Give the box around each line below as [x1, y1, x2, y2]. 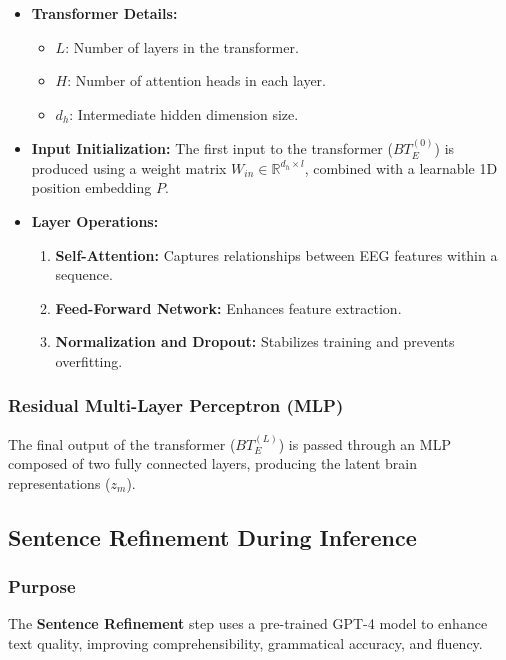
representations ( [8, 472, 111, 493]
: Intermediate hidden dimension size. [69, 103, 299, 124]
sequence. [55, 264, 113, 285]
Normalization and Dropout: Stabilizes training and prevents [55, 331, 455, 352]
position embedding [31, 177, 152, 198]
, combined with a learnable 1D [304, 157, 498, 178]
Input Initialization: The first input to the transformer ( [31, 138, 393, 159]
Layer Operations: [31, 210, 159, 231]
